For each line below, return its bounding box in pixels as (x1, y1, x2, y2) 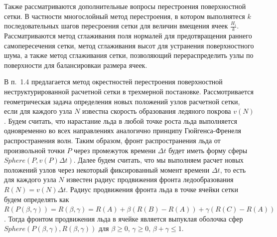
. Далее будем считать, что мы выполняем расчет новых (73, 155, 244, 165)
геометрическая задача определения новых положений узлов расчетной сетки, (4, 96, 240, 106)
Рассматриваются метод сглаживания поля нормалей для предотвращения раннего (4, 30, 252, 41)
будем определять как (4, 194, 69, 204)
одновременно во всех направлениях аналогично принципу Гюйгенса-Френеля (4, 125, 241, 136)
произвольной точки (4, 145, 65, 155)
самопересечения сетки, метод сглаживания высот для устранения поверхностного (4, 40, 254, 50)
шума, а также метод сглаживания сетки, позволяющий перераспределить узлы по (4, 50, 254, 60)
